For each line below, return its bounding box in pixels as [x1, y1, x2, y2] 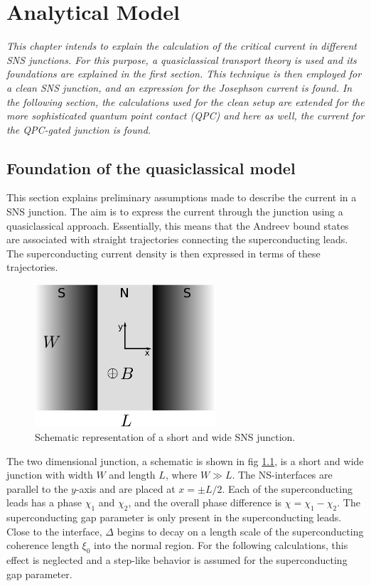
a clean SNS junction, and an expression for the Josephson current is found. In [6, 80, 353, 95]
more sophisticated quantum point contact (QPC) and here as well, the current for [6, 108, 365, 123]
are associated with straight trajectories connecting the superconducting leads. [6, 232, 348, 247]
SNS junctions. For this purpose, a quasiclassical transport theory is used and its [6, 52, 357, 67]
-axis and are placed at [75, 481, 176, 496]
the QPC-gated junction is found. [6, 122, 151, 137]
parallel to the [6, 481, 68, 496]
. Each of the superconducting [222, 481, 353, 496]
